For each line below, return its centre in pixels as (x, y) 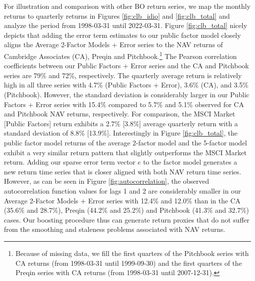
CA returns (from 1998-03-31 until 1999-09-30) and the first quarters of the (129, 263)
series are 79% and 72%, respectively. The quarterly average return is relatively (123, 75)
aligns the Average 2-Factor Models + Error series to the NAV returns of (114, 44)
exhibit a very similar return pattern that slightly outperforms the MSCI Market (125, 152)
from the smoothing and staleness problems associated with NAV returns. (115, 229)
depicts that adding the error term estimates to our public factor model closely (123, 35)
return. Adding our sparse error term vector (70, 162)
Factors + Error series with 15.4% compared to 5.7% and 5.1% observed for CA (124, 104)
